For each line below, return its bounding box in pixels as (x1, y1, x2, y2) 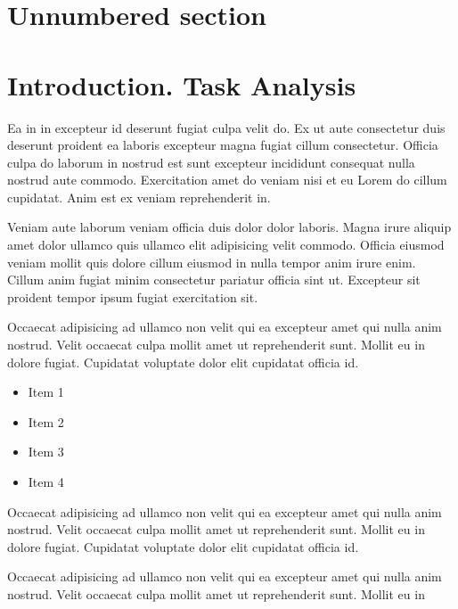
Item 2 (28, 412, 64, 431)
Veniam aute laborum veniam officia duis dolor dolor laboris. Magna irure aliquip (7, 218, 452, 236)
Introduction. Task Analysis (7, 66, 356, 103)
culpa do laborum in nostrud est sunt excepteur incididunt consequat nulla (7, 152, 415, 171)
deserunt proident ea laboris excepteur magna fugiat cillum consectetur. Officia (7, 136, 438, 154)
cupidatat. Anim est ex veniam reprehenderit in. (7, 187, 271, 206)
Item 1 (28, 383, 64, 401)
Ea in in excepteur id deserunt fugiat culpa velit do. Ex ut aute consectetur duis (7, 118, 446, 136)
